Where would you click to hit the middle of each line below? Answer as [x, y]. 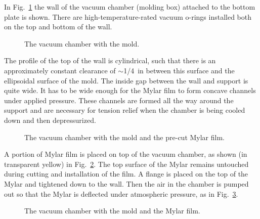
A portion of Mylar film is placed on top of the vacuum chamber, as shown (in [126, 154]
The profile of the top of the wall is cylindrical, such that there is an [110, 60]
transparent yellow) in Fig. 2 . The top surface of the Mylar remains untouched [126, 164]
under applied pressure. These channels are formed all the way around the [119, 100]
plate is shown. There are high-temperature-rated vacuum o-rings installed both [128, 16]
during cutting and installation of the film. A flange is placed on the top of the [126, 174]
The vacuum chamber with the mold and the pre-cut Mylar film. [125, 137]
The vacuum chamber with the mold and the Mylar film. [112, 211]
